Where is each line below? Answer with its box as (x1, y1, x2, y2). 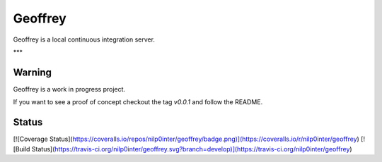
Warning (13, 66, 52, 78)
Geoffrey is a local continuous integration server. (13, 35, 156, 44)
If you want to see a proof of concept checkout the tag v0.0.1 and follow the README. (13, 98, 263, 106)
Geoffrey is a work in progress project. (13, 85, 126, 93)
